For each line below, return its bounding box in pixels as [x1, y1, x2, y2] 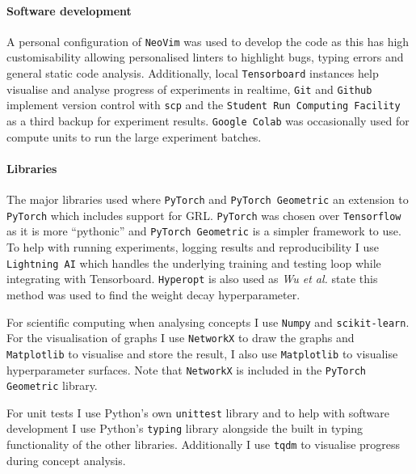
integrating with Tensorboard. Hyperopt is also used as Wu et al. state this [6, 270, 378, 287]
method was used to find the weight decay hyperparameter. [6, 286, 300, 303]
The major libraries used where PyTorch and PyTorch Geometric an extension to [6, 191, 409, 208]
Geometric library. [6, 377, 98, 394]
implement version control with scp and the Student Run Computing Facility [6, 96, 401, 113]
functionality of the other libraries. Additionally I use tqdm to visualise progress [6, 436, 401, 453]
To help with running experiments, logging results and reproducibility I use [6, 239, 380, 256]
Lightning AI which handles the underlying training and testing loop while [6, 254, 381, 271]
